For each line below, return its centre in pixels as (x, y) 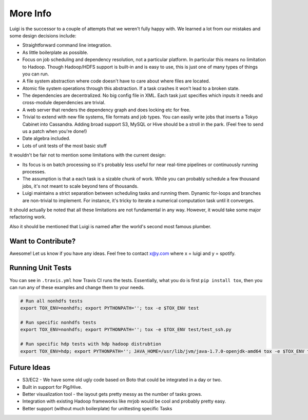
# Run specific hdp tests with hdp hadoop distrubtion (91, 344)
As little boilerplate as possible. (55, 52)
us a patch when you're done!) (55, 131)
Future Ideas (30, 367)
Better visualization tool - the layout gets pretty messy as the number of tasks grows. (112, 394)
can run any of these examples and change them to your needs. (77, 287)
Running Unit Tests (41, 268)
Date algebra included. (46, 138)
